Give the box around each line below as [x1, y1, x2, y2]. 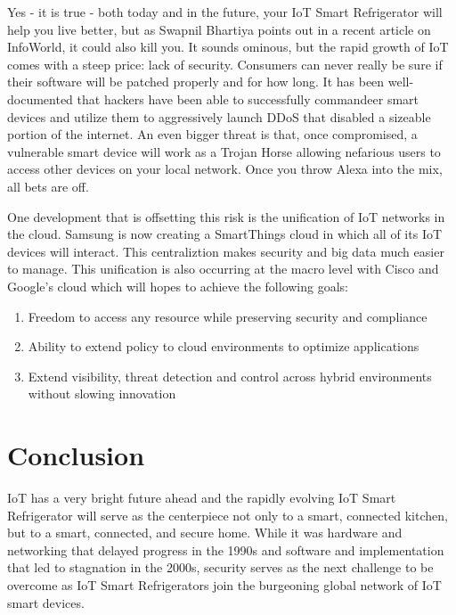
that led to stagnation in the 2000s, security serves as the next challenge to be [7, 558, 434, 577]
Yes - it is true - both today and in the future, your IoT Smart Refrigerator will [7, 3, 443, 20]
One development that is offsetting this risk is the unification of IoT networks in [7, 207, 445, 225]
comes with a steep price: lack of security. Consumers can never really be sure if [7, 54, 443, 73]
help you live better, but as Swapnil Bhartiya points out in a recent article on [7, 20, 431, 38]
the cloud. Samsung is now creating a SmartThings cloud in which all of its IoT [7, 225, 443, 243]
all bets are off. [7, 176, 89, 195]
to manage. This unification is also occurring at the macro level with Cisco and [7, 259, 439, 278]
